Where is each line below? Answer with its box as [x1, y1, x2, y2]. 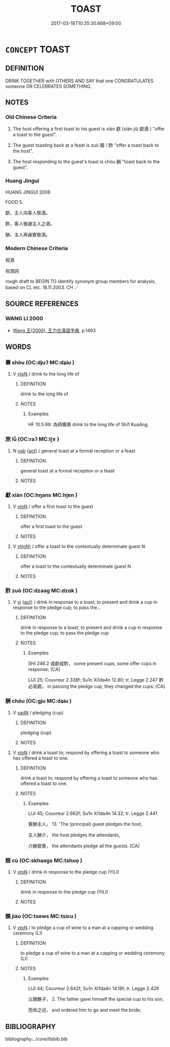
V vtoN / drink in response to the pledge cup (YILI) [12, 868, 119, 875]
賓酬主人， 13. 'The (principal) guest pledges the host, [28, 821, 142, 827]
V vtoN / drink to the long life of [12, 371, 79, 377]
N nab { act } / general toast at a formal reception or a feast [12, 447, 136, 453]
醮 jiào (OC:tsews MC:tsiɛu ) [5, 912, 77, 919]
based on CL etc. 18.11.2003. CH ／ [5, 284, 79, 291]
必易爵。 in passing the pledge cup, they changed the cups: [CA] [28, 683, 165, 690]
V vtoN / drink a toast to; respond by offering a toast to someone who [12, 749, 160, 756]
